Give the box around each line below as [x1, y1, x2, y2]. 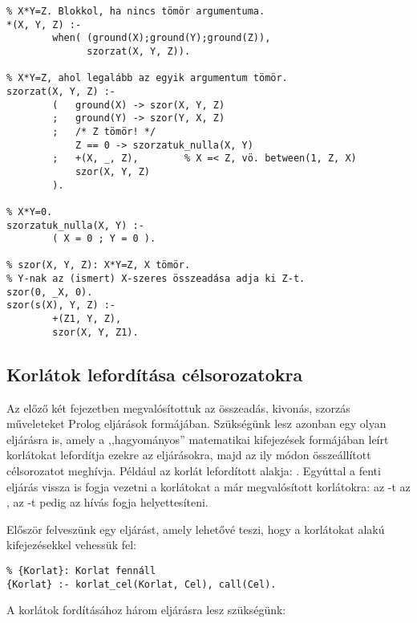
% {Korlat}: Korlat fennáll [6, 564, 156, 576]
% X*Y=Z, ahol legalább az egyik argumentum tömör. [6, 72, 288, 84]
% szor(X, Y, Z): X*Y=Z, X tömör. [6, 259, 191, 271]
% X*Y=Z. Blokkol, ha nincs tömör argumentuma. [6, 6, 265, 17]
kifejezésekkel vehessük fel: [6, 536, 136, 553]
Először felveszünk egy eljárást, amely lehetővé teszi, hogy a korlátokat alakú [6, 520, 385, 537]
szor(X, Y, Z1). [52, 326, 139, 338]
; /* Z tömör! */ [52, 125, 156, 137]
